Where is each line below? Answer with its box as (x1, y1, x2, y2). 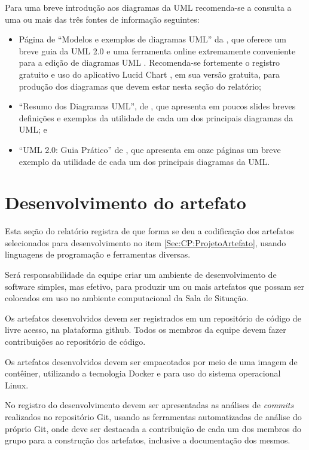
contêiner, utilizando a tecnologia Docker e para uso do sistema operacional (5, 367, 281, 379)
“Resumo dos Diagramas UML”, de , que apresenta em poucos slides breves (19, 100, 296, 112)
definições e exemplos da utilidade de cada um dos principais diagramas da (19, 111, 293, 124)
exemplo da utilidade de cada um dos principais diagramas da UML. (19, 155, 270, 167)
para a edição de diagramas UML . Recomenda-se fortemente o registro (19, 56, 280, 69)
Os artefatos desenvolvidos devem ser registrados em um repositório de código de (5, 311, 301, 324)
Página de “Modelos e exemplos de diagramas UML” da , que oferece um (19, 33, 286, 45)
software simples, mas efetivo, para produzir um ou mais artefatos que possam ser (5, 280, 304, 292)
